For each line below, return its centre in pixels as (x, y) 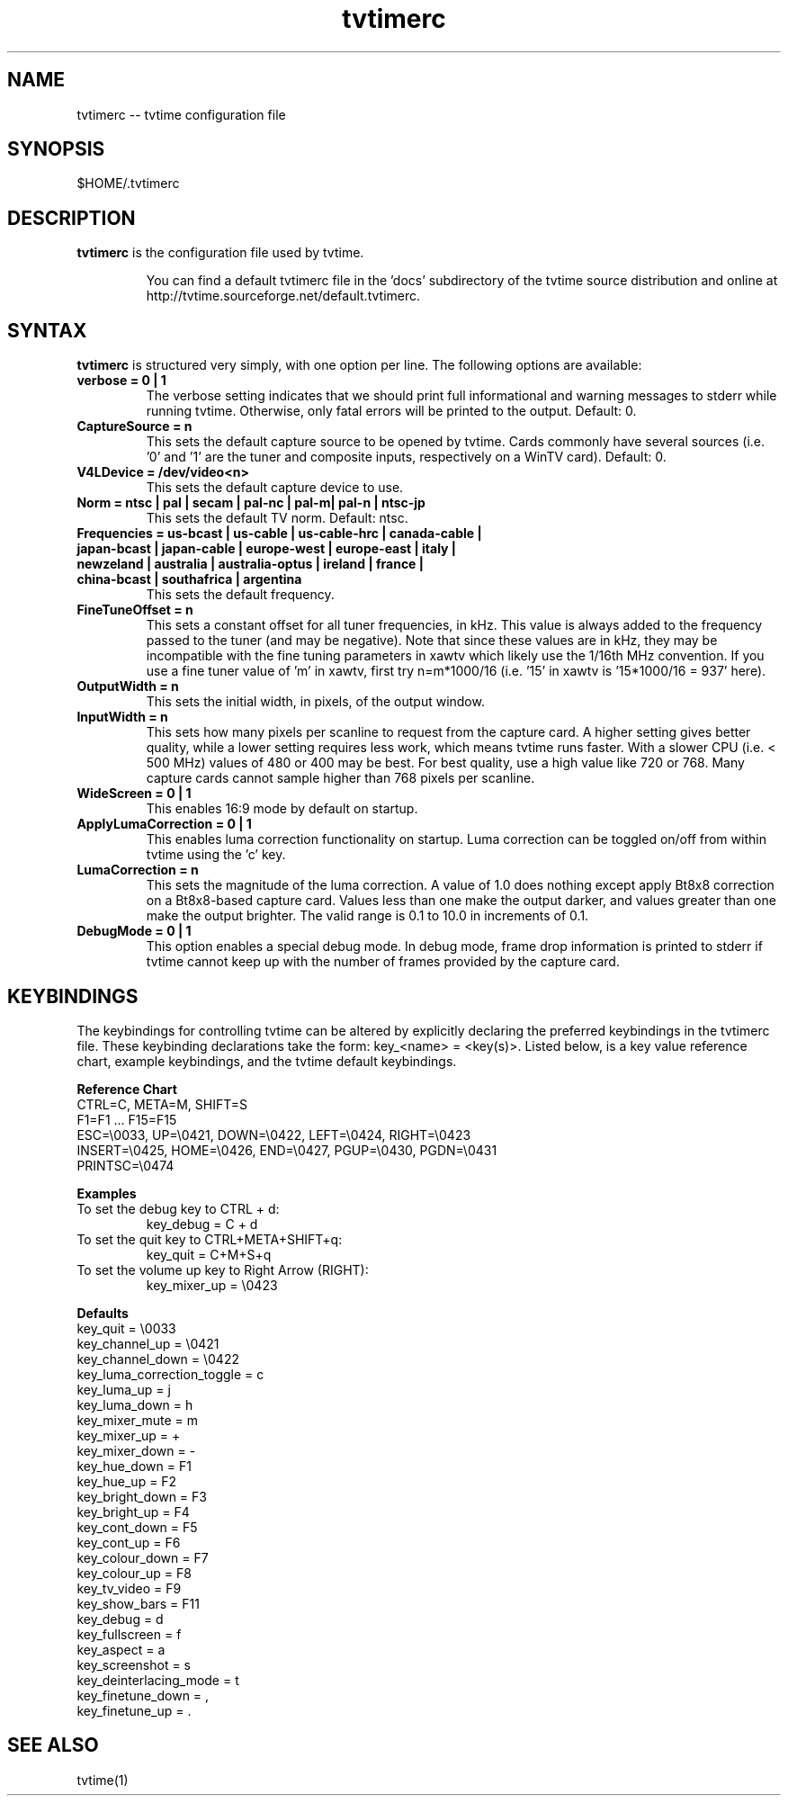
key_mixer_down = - (136, 1450)
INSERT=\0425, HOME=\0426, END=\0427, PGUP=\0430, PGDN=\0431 (287, 1150)
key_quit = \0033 (126, 1328)
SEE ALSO (53, 1745)
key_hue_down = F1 (134, 1466)
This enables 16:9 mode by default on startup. (282, 809)
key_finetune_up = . (134, 1710)
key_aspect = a (121, 1649)
